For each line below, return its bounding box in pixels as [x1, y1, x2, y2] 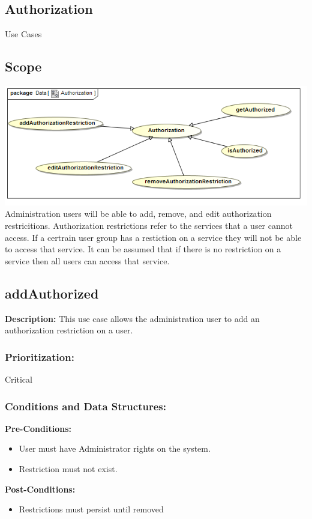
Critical [5, 372, 32, 385]
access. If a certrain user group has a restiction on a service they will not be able [5, 231, 302, 243]
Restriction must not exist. [19, 462, 118, 475]
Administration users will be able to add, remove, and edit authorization [5, 207, 272, 220]
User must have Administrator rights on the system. [19, 442, 211, 455]
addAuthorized [5, 284, 99, 302]
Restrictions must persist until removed [19, 503, 164, 515]
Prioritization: [5, 349, 74, 364]
